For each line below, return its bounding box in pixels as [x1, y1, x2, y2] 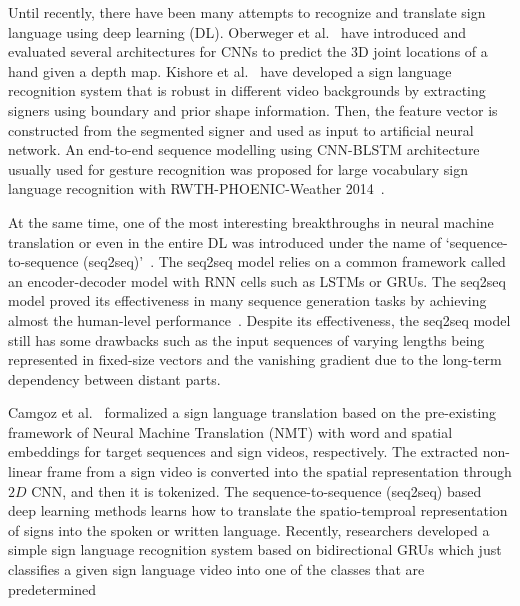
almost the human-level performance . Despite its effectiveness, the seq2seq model [8, 309, 511, 330]
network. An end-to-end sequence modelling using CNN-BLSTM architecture [8, 139, 480, 160]
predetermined [8, 578, 96, 599]
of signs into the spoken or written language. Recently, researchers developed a [8, 519, 490, 540]
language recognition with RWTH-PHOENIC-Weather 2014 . [8, 178, 385, 199]
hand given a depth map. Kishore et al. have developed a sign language [8, 60, 452, 81]
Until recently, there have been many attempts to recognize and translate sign [8, 2, 486, 22]
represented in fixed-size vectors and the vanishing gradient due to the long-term [8, 349, 502, 370]
